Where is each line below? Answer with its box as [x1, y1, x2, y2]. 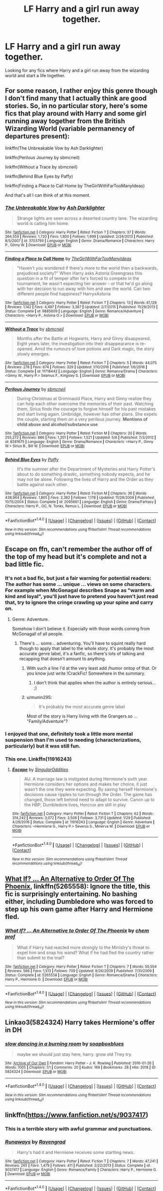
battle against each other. [16, 482, 68, 488]
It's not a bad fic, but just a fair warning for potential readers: [5, 575, 151, 581]
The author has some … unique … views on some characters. [5, 581, 152, 588]
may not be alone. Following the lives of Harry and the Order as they [16, 476, 154, 482]
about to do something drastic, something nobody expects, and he [16, 471, 150, 477]
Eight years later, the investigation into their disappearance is [16, 341, 139, 347]
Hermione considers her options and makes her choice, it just [24, 781, 147, 787]
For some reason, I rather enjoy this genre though [5, 86, 158, 95]
